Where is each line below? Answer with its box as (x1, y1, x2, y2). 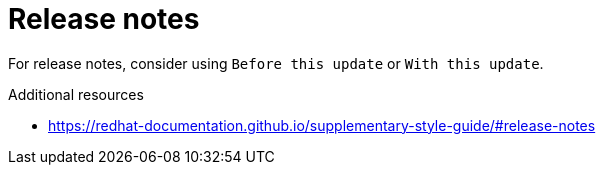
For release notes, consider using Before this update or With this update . (8, 54, 544, 72)
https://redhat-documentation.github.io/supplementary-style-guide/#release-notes (48, 116, 596, 134)
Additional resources (8, 85, 144, 103)
